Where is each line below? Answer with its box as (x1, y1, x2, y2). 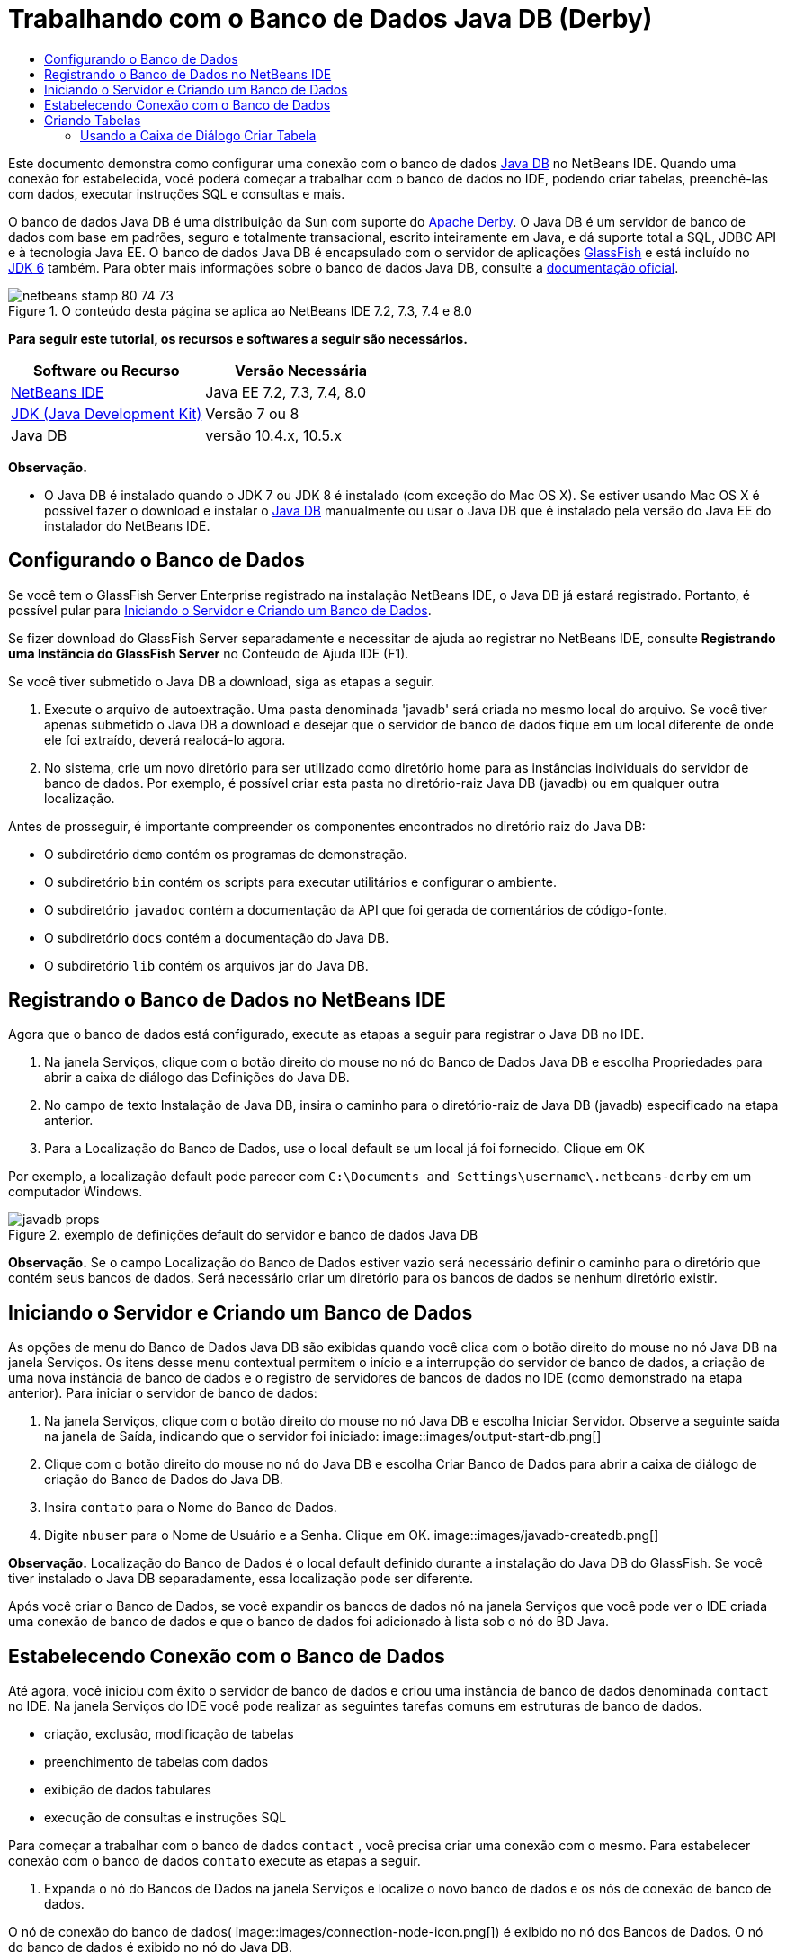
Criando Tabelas (44, 112, 141, 128)
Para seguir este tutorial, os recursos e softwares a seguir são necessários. (8, 330, 468, 346)
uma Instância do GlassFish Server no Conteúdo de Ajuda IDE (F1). (8, 645, 409, 661)
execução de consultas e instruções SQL (44, 1810, 287, 1826)
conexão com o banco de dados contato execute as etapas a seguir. (8, 1853, 421, 1869)
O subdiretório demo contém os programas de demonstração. (44, 846, 407, 862)
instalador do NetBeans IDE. (44, 517, 210, 533)
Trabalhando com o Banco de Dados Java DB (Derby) (8, 4, 653, 34)
